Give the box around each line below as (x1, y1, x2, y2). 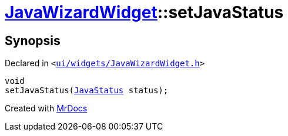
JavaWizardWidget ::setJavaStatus (5, 2, 284, 22)
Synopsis (5, 33, 61, 48)
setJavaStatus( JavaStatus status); (5, 86, 169, 96)
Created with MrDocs (5, 103, 88, 114)
